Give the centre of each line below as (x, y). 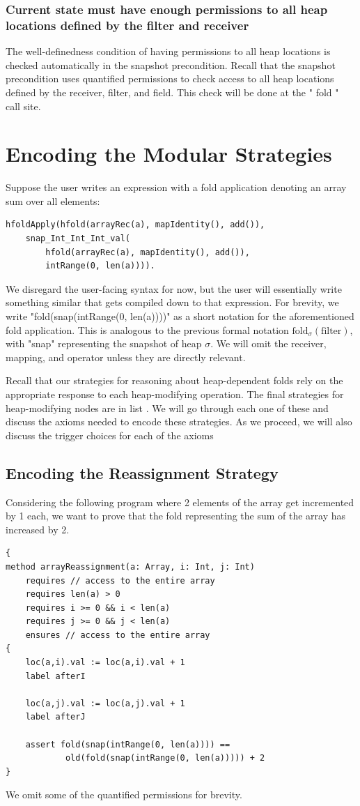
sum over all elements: (53, 200)
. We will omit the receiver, (268, 343)
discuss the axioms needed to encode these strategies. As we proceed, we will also (179, 421)
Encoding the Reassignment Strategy (142, 472)
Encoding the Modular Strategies (169, 154)
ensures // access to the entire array (118, 635)
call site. (23, 106)
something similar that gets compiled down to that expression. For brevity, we (172, 302)
